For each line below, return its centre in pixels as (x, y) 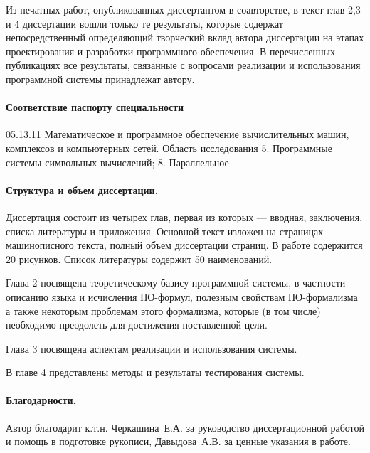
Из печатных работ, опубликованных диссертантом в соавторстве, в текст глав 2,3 (183, 9)
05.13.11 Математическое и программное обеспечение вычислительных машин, (178, 134)
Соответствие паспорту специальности (95, 107)
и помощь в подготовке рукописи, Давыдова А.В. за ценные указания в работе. (178, 441)
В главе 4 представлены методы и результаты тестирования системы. (155, 372)
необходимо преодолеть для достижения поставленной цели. (137, 325)
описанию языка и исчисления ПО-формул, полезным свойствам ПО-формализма (182, 296)
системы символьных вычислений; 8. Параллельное (117, 162)
